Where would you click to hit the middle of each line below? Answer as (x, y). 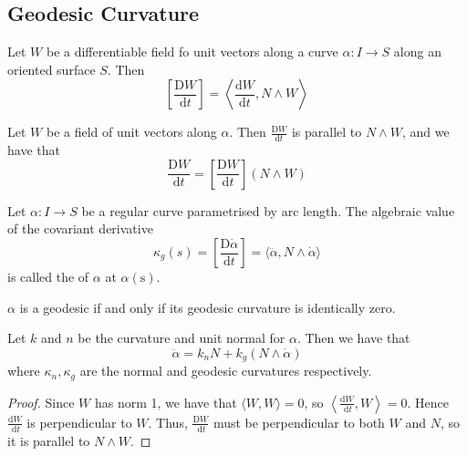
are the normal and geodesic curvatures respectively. (226, 371)
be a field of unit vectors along (131, 132)
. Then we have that (353, 338)
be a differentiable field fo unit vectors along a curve (192, 52)
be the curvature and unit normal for (182, 338)
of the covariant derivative (80, 228)
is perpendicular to (79, 422)
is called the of (48, 276)
